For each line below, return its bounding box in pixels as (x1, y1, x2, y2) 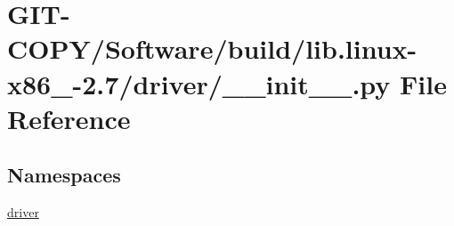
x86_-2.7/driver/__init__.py (7, 65, 391, 101)
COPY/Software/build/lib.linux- (7, 30, 418, 67)
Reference (7, 100, 131, 136)
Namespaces (7, 161, 121, 189)
